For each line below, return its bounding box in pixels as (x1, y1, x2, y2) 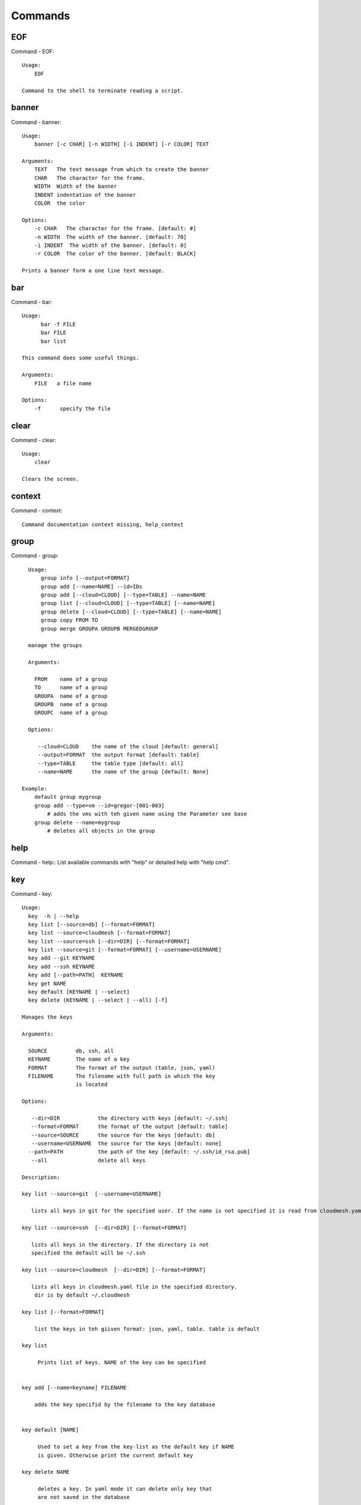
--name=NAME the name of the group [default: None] (37, 768, 209, 775)
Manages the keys (22, 1014, 73, 1020)
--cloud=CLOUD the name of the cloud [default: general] (37, 743, 219, 750)
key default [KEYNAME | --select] (28, 988, 130, 996)
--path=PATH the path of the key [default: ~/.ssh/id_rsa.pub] (28, 1149, 250, 1155)
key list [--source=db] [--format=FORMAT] (28, 921, 156, 928)
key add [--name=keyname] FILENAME (22, 1385, 127, 1391)
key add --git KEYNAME (28, 955, 95, 961)
